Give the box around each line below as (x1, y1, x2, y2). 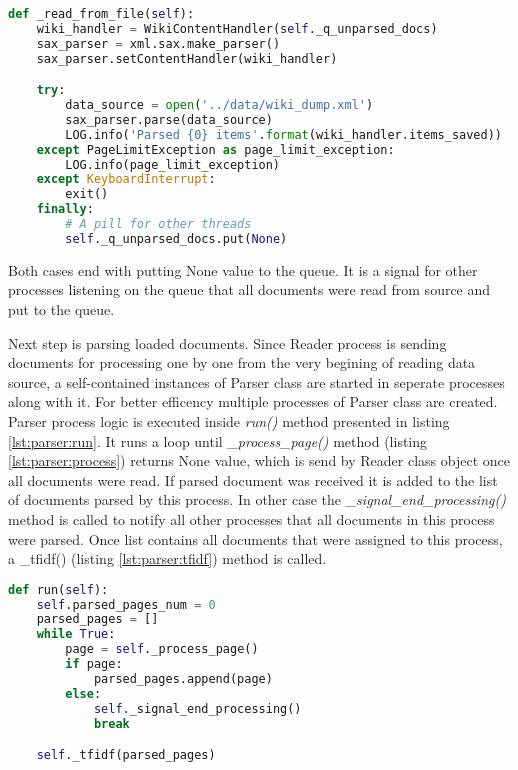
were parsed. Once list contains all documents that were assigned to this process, (8, 528, 503, 549)
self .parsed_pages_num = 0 (36, 597, 216, 612)
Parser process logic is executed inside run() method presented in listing (8, 410, 450, 431)
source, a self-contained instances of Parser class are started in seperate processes (8, 371, 505, 392)
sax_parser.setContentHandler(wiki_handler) (36, 51, 338, 66)
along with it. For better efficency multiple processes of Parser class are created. (8, 391, 498, 412)
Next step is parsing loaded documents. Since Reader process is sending (8, 332, 447, 353)
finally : (36, 202, 94, 217)
